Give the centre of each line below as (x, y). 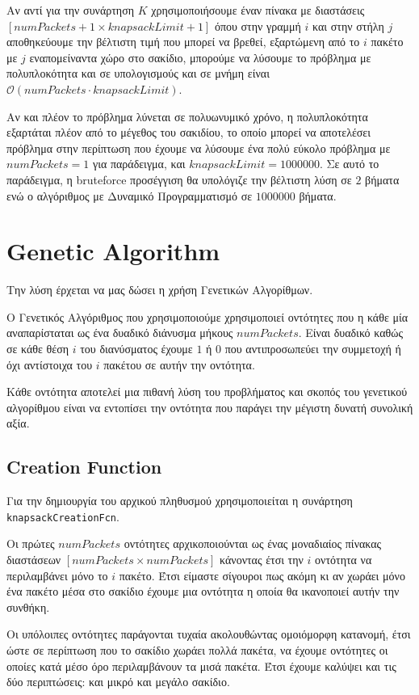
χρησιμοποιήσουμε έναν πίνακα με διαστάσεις (258, 10)
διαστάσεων (34, 560)
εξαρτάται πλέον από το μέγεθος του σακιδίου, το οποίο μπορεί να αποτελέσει (189, 132)
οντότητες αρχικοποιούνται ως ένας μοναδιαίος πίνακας (253, 543)
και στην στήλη (348, 25)
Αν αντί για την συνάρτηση (71, 10)
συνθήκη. (28, 607)
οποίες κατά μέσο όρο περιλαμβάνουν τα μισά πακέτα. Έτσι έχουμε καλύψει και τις (201, 666)
